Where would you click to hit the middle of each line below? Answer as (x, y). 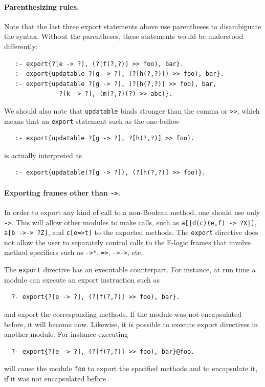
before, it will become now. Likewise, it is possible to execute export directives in (131, 324)
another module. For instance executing (66, 334)
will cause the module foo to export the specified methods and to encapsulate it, (131, 368)
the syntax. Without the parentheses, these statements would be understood (124, 36)
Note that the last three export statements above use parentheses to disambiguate (133, 26)
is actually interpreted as (43, 155)
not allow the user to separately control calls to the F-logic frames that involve (128, 242)
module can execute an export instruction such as (82, 279)
